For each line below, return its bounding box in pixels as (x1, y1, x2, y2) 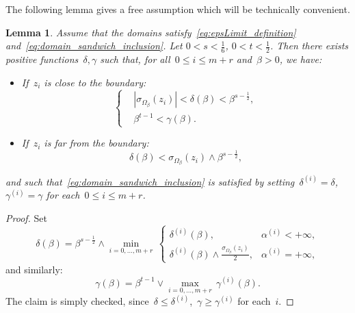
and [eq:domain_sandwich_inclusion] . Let (5, 38, 183, 53)
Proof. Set (5, 210, 47, 225)
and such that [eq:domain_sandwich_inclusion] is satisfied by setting (5, 174, 295, 188)
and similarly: (5, 262, 63, 276)
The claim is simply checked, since (5, 294, 149, 308)
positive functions (5, 52, 79, 66)
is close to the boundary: (44, 75, 146, 89)
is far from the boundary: (44, 136, 149, 150)
